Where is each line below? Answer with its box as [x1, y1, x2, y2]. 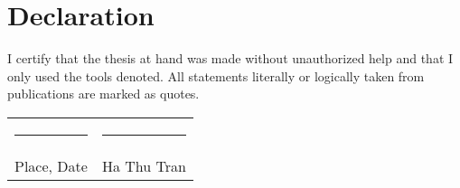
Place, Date [14, 155, 88, 176]
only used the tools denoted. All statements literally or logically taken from [7, 66, 425, 85]
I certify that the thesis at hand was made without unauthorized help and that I [7, 49, 454, 68]
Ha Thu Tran [101, 155, 186, 176]
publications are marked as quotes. [7, 84, 200, 103]
